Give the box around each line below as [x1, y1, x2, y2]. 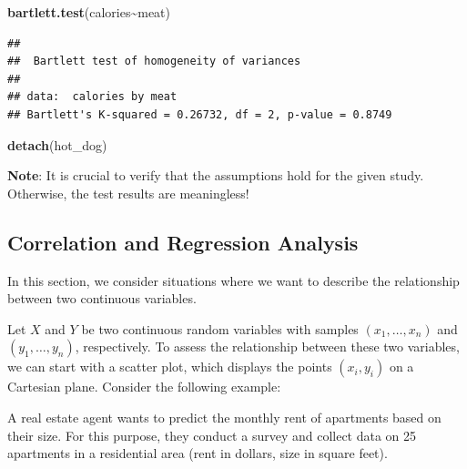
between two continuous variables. [7, 289, 197, 308]
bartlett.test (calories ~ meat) [7, 3, 170, 21]
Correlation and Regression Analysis [7, 228, 359, 256]
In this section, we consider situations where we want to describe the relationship [7, 270, 460, 290]
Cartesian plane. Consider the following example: [7, 377, 281, 396]
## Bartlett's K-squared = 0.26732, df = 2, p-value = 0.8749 [7, 107, 392, 121]
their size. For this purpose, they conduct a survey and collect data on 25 [7, 425, 417, 444]
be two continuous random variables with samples [81, 319, 359, 338]
